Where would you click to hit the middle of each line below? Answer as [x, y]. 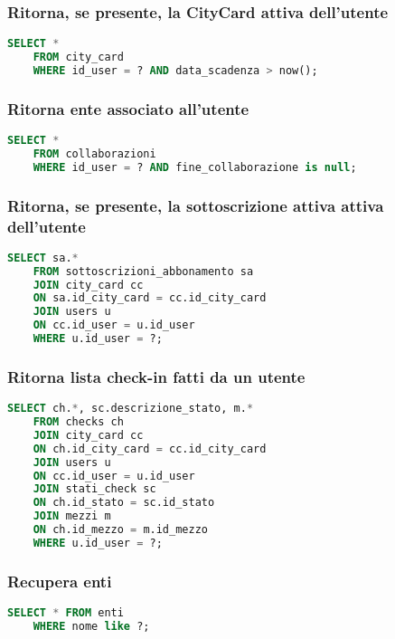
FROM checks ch [78, 422]
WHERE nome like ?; [91, 626]
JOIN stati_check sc [94, 489]
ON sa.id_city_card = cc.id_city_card [150, 298]
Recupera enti [60, 581]
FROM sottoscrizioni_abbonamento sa [143, 271]
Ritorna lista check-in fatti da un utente [156, 376]
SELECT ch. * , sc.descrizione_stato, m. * [131, 409]
